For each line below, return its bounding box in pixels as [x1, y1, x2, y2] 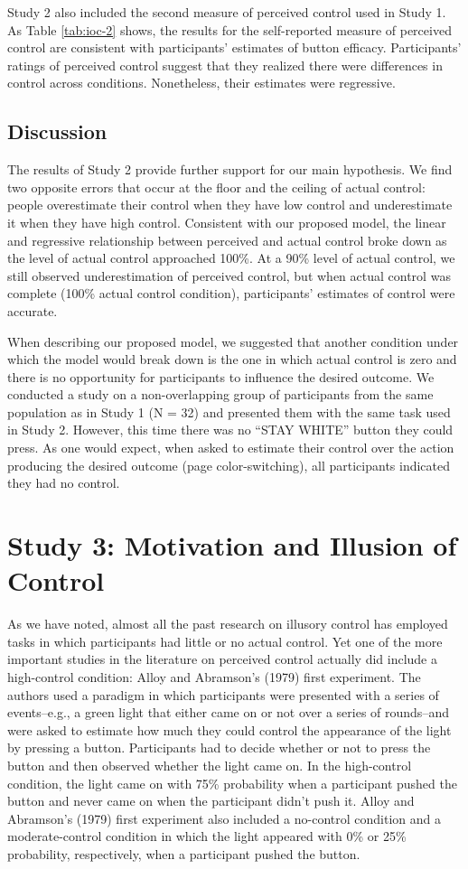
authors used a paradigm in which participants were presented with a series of [7, 685, 439, 704]
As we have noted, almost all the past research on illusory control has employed [7, 614, 448, 633]
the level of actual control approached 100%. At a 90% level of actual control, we [7, 248, 455, 267]
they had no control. [7, 473, 120, 492]
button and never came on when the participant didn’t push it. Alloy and [7, 791, 415, 810]
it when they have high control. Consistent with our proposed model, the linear [7, 212, 446, 231]
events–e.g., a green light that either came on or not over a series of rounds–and [7, 703, 449, 722]
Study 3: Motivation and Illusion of [7, 527, 457, 564]
